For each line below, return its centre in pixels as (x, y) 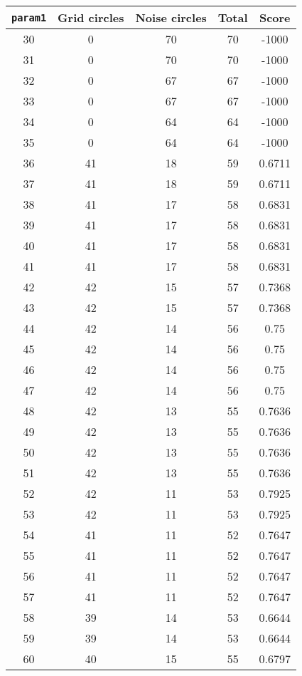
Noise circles (171, 17)
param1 (29, 17)
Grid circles (91, 17)
